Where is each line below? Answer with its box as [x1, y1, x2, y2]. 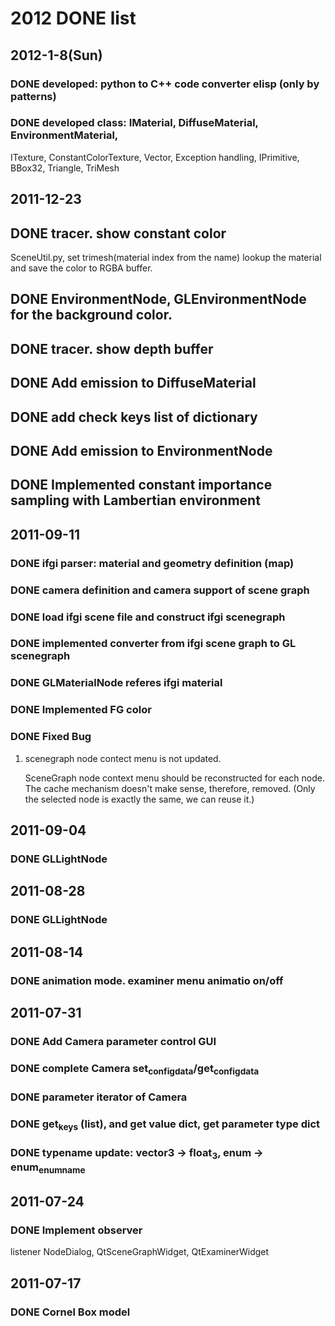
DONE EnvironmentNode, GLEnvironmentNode [10, 291, 307, 308]
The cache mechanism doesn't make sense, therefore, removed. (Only [24, 782, 316, 794]
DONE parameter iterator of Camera [10, 1090, 188, 1104]
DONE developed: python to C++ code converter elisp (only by [10, 77, 320, 91]
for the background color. [10, 307, 173, 324]
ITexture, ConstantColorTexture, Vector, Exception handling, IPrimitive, [10, 151, 300, 163]
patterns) [10, 89, 57, 103]
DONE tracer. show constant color [10, 225, 227, 242]
